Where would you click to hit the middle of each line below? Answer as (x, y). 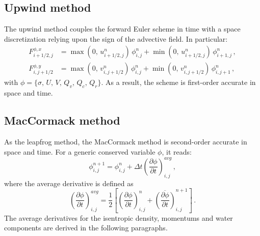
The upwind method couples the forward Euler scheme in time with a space (122, 29)
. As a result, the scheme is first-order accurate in (178, 82)
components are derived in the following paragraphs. (86, 228)
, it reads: (177, 151)
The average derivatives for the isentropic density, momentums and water (119, 217)
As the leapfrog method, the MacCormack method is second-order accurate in (126, 142)
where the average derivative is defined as (69, 183)
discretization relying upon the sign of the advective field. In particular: (116, 38)
